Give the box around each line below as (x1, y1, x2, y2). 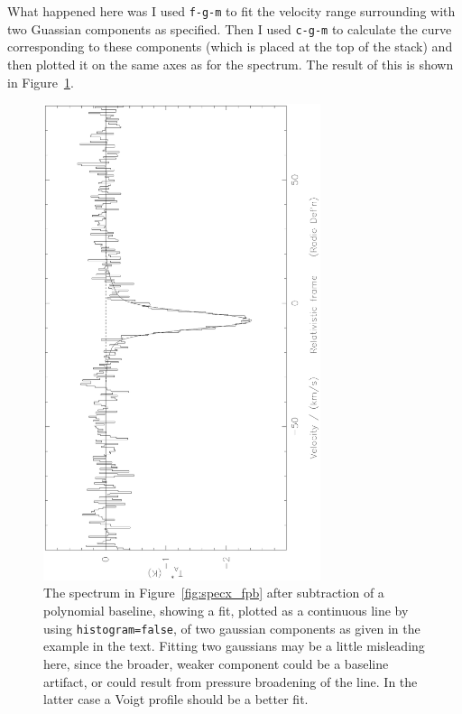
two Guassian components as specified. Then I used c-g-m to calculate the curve (7, 19, 452, 38)
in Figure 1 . (7, 72, 74, 91)
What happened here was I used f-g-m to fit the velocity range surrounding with (7, 2, 456, 20)
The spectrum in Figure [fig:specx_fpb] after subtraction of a (43, 583, 384, 602)
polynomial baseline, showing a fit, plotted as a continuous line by (43, 601, 409, 620)
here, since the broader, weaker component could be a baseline (43, 654, 389, 672)
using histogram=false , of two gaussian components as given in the (43, 618, 420, 637)
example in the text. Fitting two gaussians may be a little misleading (43, 636, 425, 655)
